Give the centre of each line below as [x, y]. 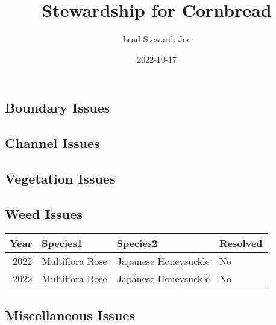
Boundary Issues [58, 107]
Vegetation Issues [60, 178]
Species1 [62, 243]
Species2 [137, 243]
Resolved [241, 243]
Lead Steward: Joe [157, 39]
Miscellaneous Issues [70, 314]
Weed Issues [44, 213]
